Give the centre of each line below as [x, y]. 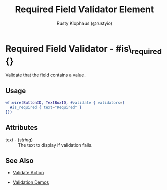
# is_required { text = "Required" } [46, 107]
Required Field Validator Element [85, 9]
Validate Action [28, 173]
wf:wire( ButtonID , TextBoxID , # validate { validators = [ [65, 103]
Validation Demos [31, 182]
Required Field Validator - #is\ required [84, 50]
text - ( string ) [19, 140]
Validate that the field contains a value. [45, 75]
